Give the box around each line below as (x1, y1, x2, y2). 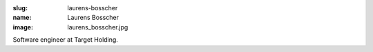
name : (12, 14, 32, 22)
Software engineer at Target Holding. (12, 36, 119, 44)
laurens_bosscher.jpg (67, 23, 128, 31)
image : (12, 23, 34, 31)
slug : (12, 4, 28, 12)
